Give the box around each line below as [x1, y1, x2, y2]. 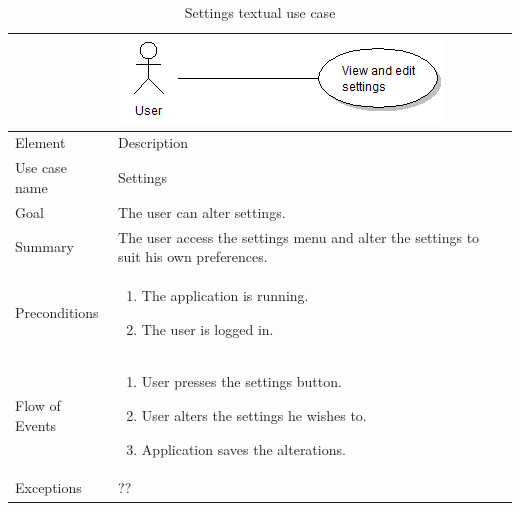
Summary [15, 236, 74, 257]
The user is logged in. [141, 318, 274, 339]
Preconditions [15, 301, 99, 322]
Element [15, 132, 66, 153]
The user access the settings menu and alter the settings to [118, 226, 480, 247]
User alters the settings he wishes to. [141, 405, 367, 426]
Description [118, 132, 188, 153]
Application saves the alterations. [141, 438, 346, 459]
